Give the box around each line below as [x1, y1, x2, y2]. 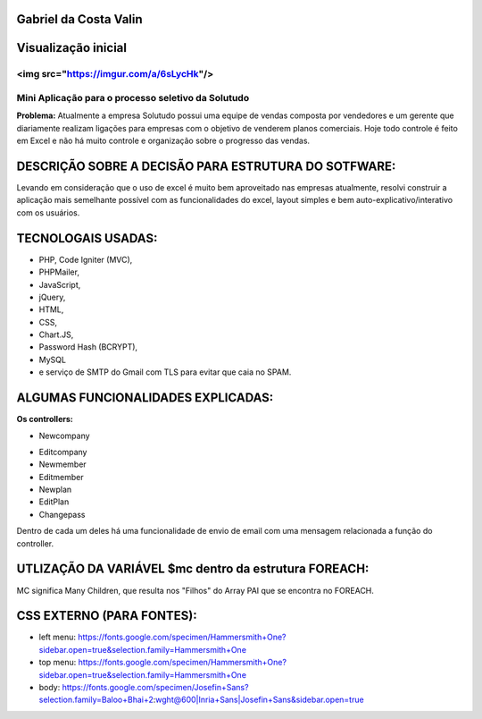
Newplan [38, 484, 72, 495]
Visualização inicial [16, 40, 127, 55]
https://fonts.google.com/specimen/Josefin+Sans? [62, 682, 249, 693]
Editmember [38, 471, 84, 482]
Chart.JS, [38, 329, 74, 340]
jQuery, [38, 292, 66, 302]
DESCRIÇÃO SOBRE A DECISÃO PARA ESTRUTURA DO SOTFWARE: [16, 158, 396, 173]
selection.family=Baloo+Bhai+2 [38, 694, 154, 706]
